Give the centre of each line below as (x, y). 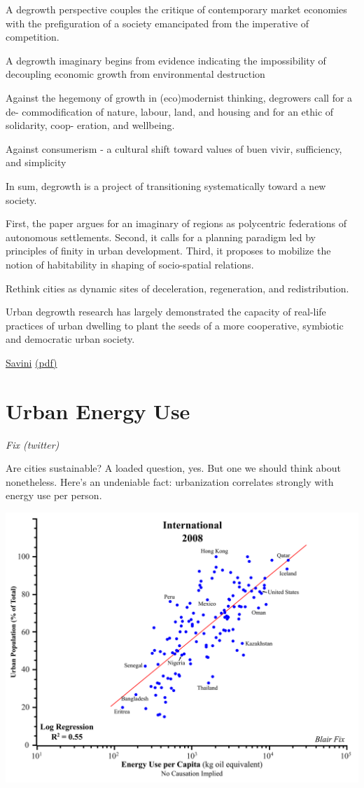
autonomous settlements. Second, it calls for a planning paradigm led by (161, 237)
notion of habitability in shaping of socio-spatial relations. (130, 264)
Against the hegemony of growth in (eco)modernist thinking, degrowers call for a (179, 97)
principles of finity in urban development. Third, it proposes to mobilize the (168, 251)
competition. (33, 37)
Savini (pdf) (31, 362)
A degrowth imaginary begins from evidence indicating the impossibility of (166, 60)
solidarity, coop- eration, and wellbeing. (90, 125)
